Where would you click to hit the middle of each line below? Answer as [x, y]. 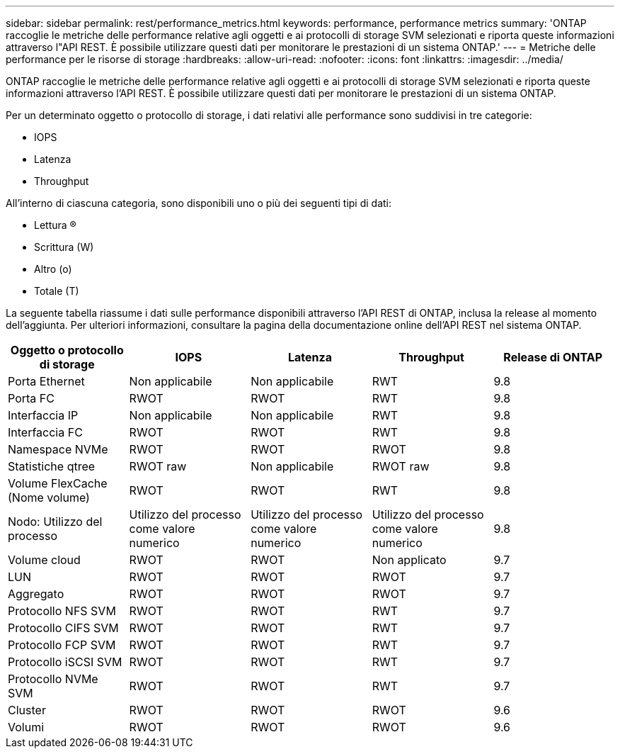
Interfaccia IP [43, 415]
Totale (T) [57, 291]
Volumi [26, 727]
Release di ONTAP [553, 357]
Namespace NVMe [58, 449]
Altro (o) [53, 269]
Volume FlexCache [58, 483]
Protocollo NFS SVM [62, 611]
